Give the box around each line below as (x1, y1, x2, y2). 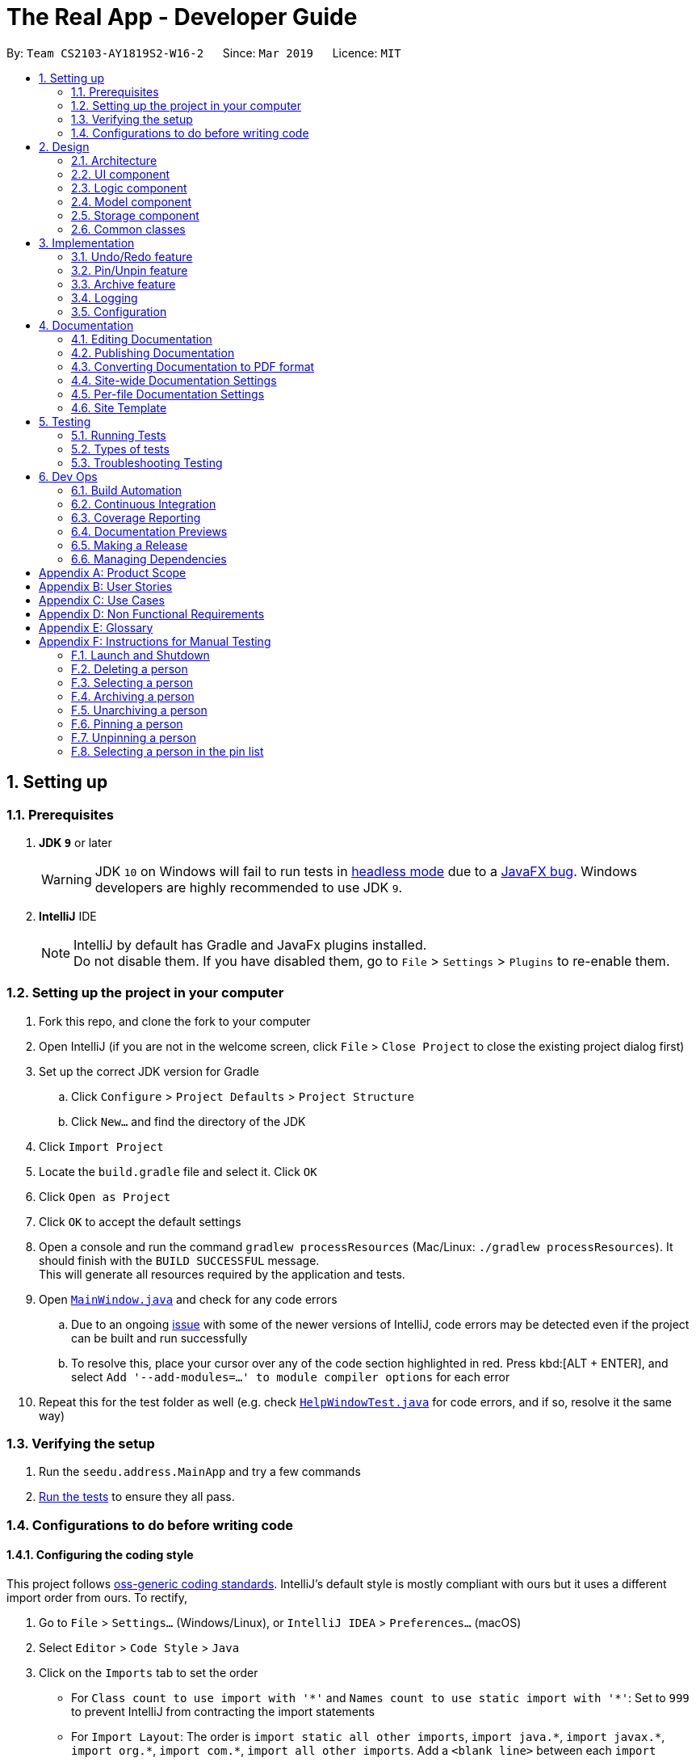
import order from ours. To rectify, (6, 1591, 188, 1605)
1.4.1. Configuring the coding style (6, 1548, 194, 1562)
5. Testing (39, 414, 91, 428)
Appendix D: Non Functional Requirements (39, 606, 265, 621)
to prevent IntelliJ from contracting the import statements (71, 1705, 375, 1719)
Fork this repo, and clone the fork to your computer (39, 1014, 311, 1028)
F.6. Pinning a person (71, 716, 183, 731)
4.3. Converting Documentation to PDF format (71, 359, 315, 373)
